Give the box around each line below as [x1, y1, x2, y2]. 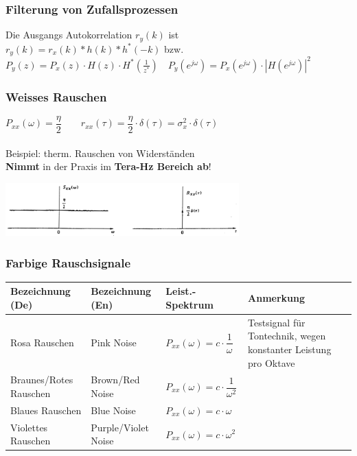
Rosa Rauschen [10, 335, 74, 350]
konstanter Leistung [248, 342, 332, 357]
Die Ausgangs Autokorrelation [5, 27, 133, 42]
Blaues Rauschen [10, 403, 82, 417]
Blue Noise [91, 403, 136, 417]
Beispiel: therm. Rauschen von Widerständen [5, 145, 195, 160]
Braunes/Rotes [10, 372, 73, 387]
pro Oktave [248, 355, 295, 370]
